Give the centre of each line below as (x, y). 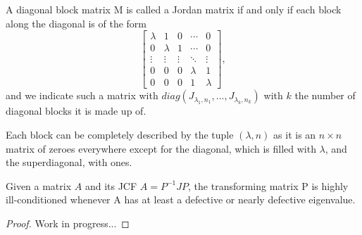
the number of (325, 95)
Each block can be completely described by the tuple (120, 134)
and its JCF (111, 185)
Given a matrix (39, 185)
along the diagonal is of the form (76, 23)
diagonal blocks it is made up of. (76, 111)
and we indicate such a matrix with (82, 95)
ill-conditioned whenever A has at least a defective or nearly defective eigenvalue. (181, 199)
